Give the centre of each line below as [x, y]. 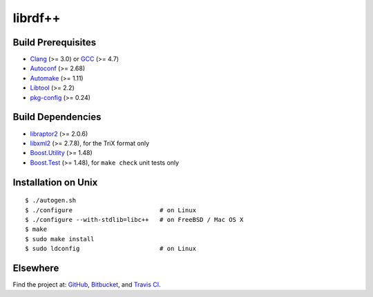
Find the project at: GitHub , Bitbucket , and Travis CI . [87, 284]
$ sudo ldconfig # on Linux [111, 249]
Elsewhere [36, 268]
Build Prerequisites [55, 42]
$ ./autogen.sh [51, 201]
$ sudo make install [60, 239]
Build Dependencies [57, 117]
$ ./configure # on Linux [111, 210]
